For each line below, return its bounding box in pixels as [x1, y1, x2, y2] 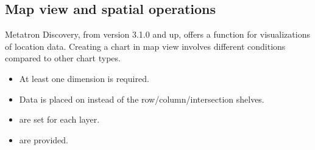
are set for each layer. [19, 113, 100, 126]
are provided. [19, 133, 69, 146]
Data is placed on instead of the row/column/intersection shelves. [19, 92, 264, 105]
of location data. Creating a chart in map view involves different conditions [5, 39, 286, 52]
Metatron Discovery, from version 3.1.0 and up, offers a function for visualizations [5, 28, 310, 41]
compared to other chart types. [5, 52, 121, 64]
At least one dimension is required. [19, 72, 149, 84]
